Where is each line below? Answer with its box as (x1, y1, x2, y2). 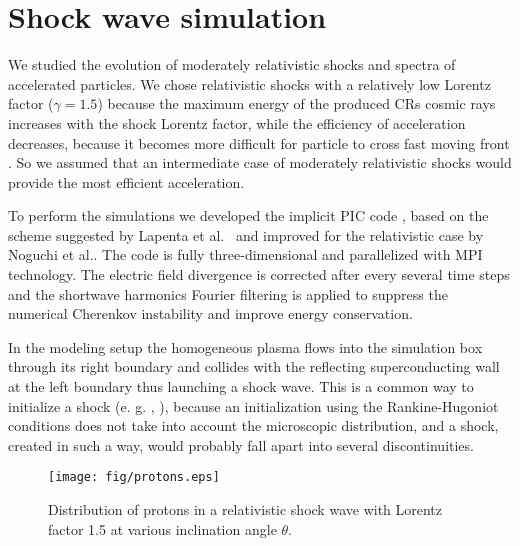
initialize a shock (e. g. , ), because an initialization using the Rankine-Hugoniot (8, 395, 499, 416)
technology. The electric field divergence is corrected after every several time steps (8, 264, 510, 285)
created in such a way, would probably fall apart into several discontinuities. (8, 434, 474, 455)
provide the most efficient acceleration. (8, 171, 245, 192)
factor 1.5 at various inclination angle (48, 518, 277, 539)
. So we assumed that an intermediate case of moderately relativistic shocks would (8, 152, 512, 173)
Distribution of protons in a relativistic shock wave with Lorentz (48, 499, 443, 520)
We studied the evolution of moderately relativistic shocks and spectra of (8, 54, 456, 75)
